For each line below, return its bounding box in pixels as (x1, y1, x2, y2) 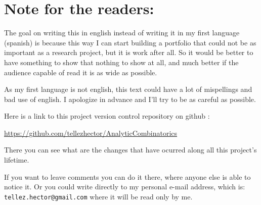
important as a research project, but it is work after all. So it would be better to (4, 47, 253, 58)
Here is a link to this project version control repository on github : (4, 111, 210, 121)
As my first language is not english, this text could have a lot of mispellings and (4, 84, 252, 94)
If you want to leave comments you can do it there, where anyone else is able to (4, 171, 251, 182)
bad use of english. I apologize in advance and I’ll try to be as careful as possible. (4, 93, 256, 104)
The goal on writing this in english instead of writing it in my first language (4, 27, 240, 38)
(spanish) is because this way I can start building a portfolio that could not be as (4, 37, 256, 47)
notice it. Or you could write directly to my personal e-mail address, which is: (4, 181, 245, 192)
